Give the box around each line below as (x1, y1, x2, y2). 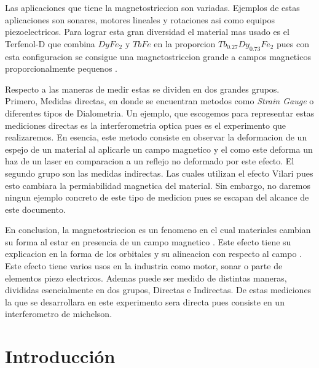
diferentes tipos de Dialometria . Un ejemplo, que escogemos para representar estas (5, 106, 315, 119)
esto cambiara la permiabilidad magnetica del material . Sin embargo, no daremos (5, 178, 310, 191)
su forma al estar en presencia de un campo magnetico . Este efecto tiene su (5, 235, 291, 248)
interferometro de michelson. (5, 307, 112, 320)
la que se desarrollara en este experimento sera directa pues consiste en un (5, 295, 285, 308)
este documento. (5, 202, 66, 215)
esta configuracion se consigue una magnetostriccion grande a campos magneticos (5, 50, 311, 63)
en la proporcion (154, 37, 216, 50)
